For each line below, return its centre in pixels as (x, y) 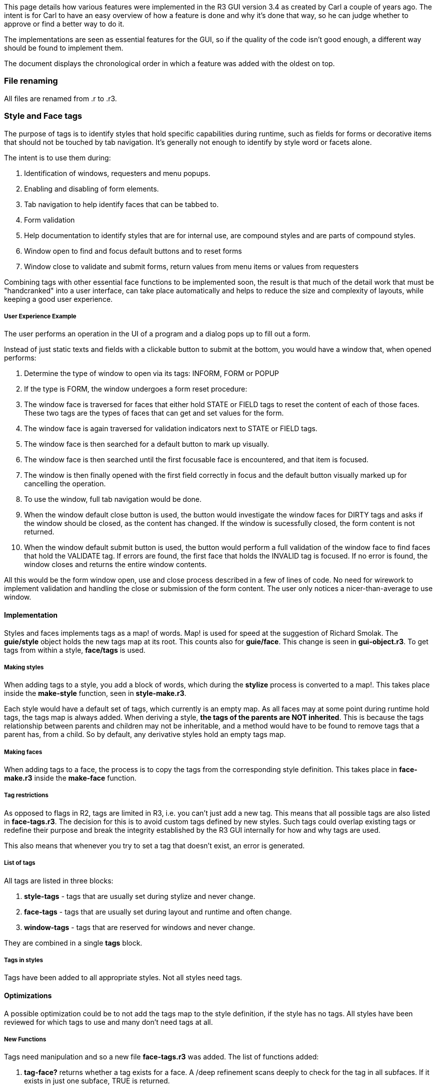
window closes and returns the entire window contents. (115, 565)
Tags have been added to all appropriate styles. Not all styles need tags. (123, 978)
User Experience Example (40, 316)
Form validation (50, 220)
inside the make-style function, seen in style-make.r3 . (95, 693)
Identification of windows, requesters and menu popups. (117, 173)
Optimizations (28, 996)
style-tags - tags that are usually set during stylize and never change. (140, 896)
